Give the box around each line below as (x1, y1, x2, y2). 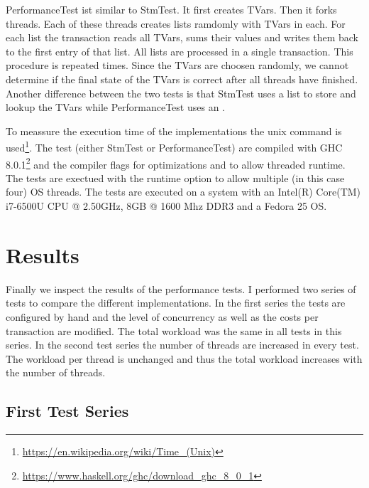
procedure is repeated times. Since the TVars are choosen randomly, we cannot (6, 58, 349, 73)
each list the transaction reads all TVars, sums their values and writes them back (6, 30, 358, 45)
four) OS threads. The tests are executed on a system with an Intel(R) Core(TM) (6, 184, 361, 199)
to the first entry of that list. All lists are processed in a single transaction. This (6, 43, 353, 58)
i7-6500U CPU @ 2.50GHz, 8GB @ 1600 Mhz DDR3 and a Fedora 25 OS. (6, 198, 327, 213)
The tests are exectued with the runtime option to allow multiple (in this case (6, 170, 345, 185)
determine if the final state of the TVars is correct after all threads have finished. (6, 71, 358, 86)
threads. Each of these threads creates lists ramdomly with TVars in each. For (6, 16, 346, 31)
